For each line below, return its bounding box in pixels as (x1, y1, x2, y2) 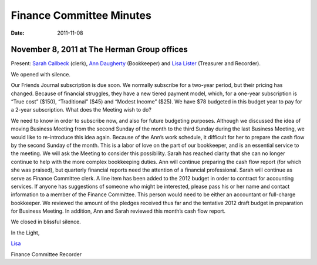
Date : (11, 29, 25, 36)
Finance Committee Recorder (11, 250, 82, 258)
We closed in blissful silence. (11, 218, 82, 226)
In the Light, (11, 229, 40, 236)
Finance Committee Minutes (11, 9, 152, 22)
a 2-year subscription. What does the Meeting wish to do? (11, 106, 152, 113)
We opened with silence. (11, 71, 70, 78)
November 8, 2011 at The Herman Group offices (11, 45, 188, 55)
